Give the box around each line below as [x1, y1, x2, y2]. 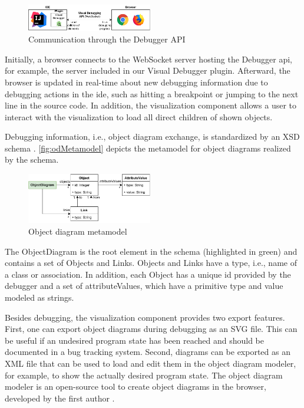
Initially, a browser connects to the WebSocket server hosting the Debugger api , [5, 52, 292, 65]
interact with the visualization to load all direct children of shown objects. [5, 110, 273, 123]
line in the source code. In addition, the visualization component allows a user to [5, 99, 297, 111]
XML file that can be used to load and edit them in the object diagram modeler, [5, 357, 296, 369]
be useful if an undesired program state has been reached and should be [5, 334, 265, 346]
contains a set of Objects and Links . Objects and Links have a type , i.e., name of [5, 256, 297, 269]
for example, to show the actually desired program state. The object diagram [5, 368, 283, 381]
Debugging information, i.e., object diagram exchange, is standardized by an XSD [5, 130, 300, 143]
